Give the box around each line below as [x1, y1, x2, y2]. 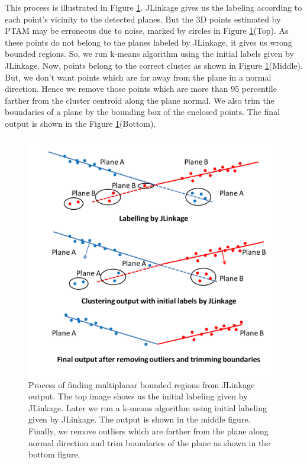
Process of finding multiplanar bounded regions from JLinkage [28, 378, 255, 391]
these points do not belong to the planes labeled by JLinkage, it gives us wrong [5, 36, 292, 48]
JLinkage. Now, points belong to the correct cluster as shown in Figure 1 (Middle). [5, 59, 303, 71]
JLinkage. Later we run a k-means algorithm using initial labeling [28, 401, 267, 414]
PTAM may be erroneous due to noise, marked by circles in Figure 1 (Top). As [5, 24, 289, 37]
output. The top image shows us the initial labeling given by [28, 390, 248, 402]
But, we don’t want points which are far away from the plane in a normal [5, 71, 272, 83]
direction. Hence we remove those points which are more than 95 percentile [5, 82, 277, 95]
